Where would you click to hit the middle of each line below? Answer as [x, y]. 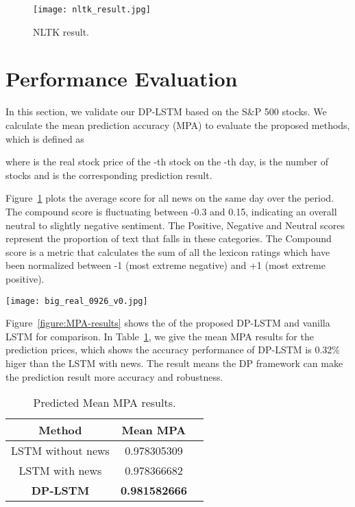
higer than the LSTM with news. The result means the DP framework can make [174, 363]
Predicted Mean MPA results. [105, 403]
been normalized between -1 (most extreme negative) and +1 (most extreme [166, 265]
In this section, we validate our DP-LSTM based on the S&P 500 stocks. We [166, 111]
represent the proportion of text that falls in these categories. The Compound [169, 238]
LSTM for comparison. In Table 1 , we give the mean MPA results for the [160, 336]
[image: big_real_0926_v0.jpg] [77, 301]
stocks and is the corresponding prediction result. [109, 175]
